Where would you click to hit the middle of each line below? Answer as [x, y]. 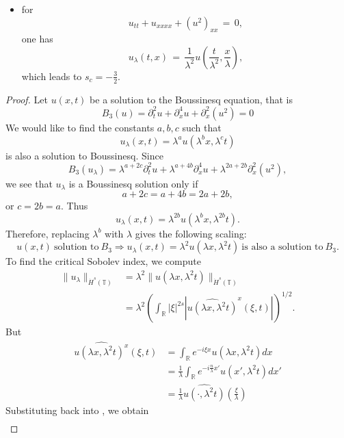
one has [37, 39]
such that [202, 127]
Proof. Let [27, 99]
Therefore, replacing [48, 233]
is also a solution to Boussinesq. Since [84, 155]
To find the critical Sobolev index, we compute [103, 261]
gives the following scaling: [191, 233]
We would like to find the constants [80, 127]
